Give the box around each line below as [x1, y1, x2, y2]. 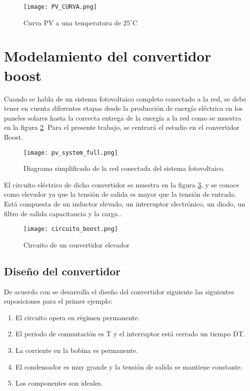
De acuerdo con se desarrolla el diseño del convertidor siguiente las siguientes [4, 286, 234, 296]
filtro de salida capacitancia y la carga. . [4, 208, 122, 218]
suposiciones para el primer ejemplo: [4, 296, 113, 306]
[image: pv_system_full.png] [23, 149, 118, 156]
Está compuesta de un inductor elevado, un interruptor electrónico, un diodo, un [4, 198, 246, 208]
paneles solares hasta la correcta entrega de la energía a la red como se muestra [4, 112, 241, 123]
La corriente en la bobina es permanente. [15, 345, 138, 355]
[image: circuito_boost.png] [23, 226, 118, 233]
